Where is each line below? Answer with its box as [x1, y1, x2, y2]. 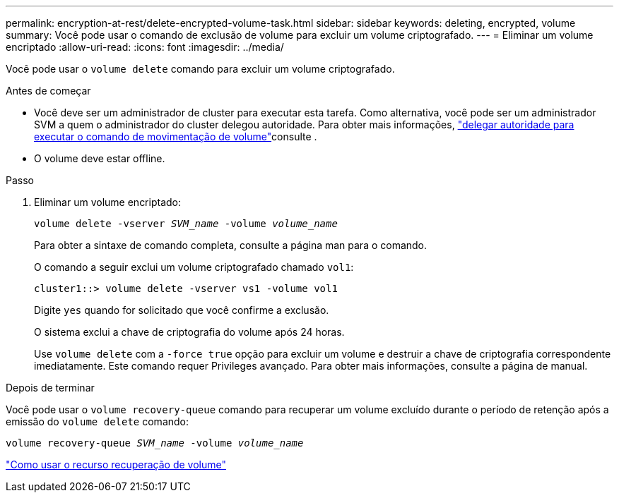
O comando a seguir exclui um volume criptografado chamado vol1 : [34, 261, 354, 273]
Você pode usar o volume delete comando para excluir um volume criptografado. [6, 63, 395, 75]
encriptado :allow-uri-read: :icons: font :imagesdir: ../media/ [6, 41, 284, 53]
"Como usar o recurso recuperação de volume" [6, 458, 227, 470]
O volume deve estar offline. [34, 152, 165, 164]
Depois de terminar [6, 382, 95, 394]
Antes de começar [6, 85, 91, 97]
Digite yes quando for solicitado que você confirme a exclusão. [34, 304, 329, 316]
